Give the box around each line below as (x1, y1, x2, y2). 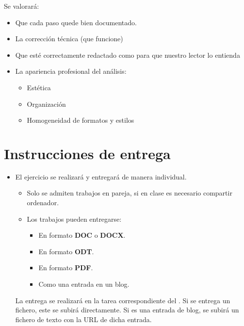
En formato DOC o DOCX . (38, 230, 126, 240)
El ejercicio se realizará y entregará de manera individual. (15, 171, 187, 181)
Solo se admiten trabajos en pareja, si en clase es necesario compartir (27, 188, 232, 198)
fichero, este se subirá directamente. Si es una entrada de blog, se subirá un (15, 305, 239, 315)
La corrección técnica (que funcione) (15, 33, 123, 44)
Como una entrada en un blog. (38, 279, 130, 289)
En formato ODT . (38, 246, 94, 256)
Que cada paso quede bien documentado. (15, 17, 137, 27)
